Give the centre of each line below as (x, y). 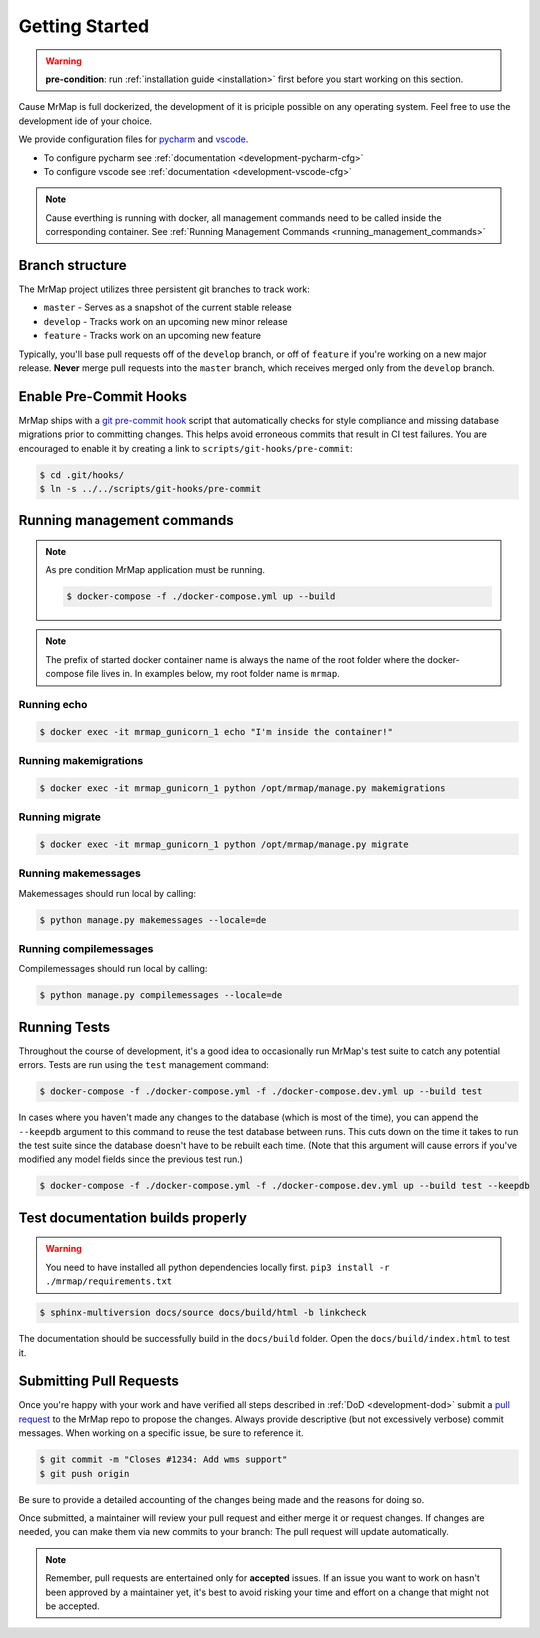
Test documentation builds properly (132, 1217)
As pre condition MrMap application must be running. (155, 570)
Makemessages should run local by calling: (107, 893)
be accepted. (72, 1606)
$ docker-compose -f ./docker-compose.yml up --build (201, 596)
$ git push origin (84, 1473)
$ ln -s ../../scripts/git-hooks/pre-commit (150, 488)
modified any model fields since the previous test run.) (131, 1159)
